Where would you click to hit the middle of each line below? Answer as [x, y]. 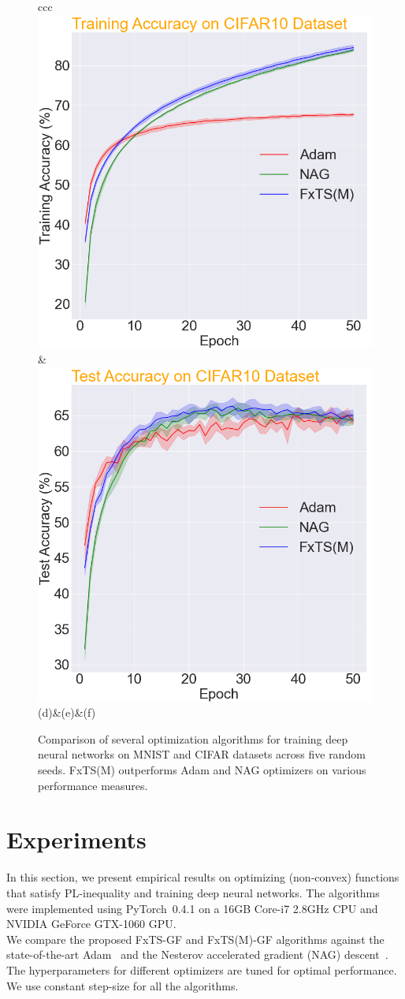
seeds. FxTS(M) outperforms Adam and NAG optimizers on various [202, 770]
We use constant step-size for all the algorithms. [123, 985]
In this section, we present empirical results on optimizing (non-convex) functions [203, 877]
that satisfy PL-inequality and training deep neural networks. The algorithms [193, 892]
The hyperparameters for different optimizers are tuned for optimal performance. [202, 969]
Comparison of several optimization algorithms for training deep [193, 738]
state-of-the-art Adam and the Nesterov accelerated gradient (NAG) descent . [197, 954]
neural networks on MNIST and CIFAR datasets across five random [202, 754]
